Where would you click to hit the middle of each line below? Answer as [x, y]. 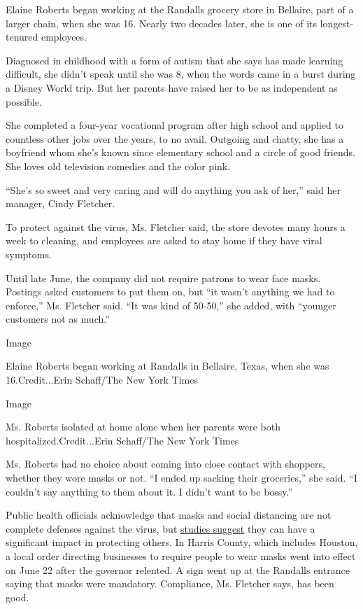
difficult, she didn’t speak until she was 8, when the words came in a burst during [181, 74]
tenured [22, 37]
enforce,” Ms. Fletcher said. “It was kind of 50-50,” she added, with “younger [171, 305]
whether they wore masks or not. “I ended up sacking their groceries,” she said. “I [181, 478]
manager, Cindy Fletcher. [60, 203]
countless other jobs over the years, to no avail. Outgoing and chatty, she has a [175, 138]
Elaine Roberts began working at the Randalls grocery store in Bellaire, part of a [180, 9]
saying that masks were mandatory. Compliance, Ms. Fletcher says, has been [170, 583]
